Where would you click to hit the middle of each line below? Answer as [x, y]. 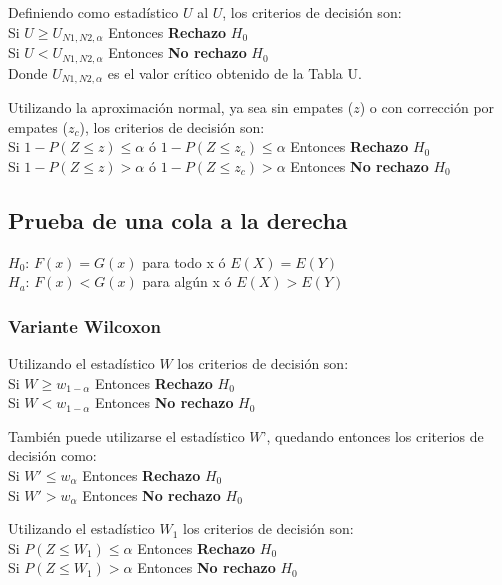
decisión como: [52, 455]
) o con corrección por [427, 106]
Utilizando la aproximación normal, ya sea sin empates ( [181, 106]
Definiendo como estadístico [93, 12]
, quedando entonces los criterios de [375, 435]
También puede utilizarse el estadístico [126, 435]
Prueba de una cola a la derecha [178, 219]
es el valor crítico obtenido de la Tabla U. [234, 72]
